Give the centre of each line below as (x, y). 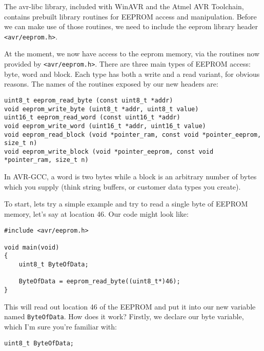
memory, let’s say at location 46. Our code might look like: (96, 213)
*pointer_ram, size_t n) (46, 160)
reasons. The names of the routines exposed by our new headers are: (111, 84)
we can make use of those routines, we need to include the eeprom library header (131, 26)
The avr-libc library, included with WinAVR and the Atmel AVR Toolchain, (124, 6)
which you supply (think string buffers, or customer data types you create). (123, 186)
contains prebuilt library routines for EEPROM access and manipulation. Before (130, 16)
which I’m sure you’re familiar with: (60, 326)
